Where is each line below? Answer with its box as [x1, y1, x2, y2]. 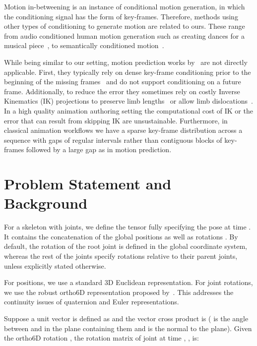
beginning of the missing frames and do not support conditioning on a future [4, 76, 241, 87]
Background [4, 193, 88, 213]
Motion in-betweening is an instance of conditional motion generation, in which [4, 1, 245, 11]
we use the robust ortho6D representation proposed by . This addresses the [4, 287, 234, 297]
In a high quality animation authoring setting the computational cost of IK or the [4, 105, 253, 115]
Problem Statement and [4, 173, 172, 194]
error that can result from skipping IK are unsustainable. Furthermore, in [4, 115, 228, 125]
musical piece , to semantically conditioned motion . [4, 40, 164, 51]
